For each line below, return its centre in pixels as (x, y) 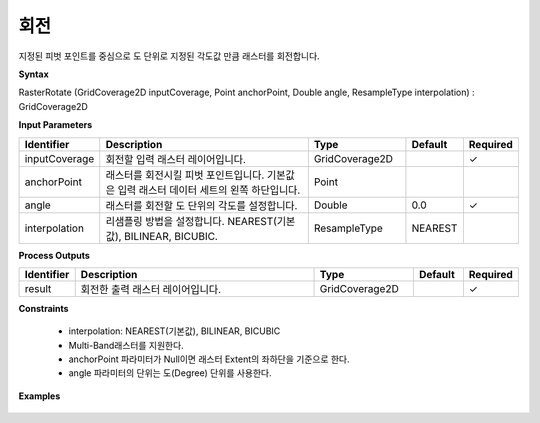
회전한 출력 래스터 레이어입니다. (151, 289)
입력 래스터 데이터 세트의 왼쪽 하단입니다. (209, 190)
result (38, 288)
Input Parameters (55, 125)
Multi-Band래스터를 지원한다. (126, 345)
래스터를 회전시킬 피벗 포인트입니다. (185, 175)
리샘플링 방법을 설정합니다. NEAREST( (191, 221)
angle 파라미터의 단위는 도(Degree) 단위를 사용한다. (170, 373)
